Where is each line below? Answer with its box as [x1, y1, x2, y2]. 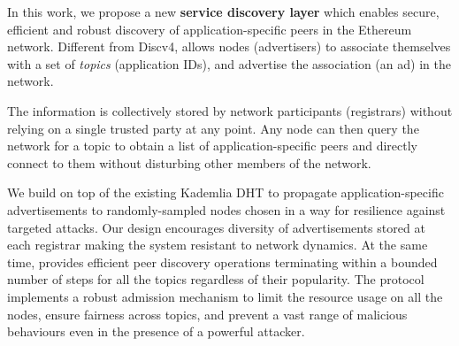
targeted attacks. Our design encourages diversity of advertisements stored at [7, 218, 425, 236]
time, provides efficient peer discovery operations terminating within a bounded [7, 252, 438, 271]
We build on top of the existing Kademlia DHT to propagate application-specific [7, 183, 444, 202]
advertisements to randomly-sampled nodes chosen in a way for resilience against [7, 200, 446, 219]
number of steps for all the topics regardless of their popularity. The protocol [7, 270, 425, 288]
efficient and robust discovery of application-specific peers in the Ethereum [7, 19, 412, 38]
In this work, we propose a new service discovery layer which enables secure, [7, 3, 440, 20]
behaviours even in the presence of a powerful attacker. [7, 322, 305, 341]
